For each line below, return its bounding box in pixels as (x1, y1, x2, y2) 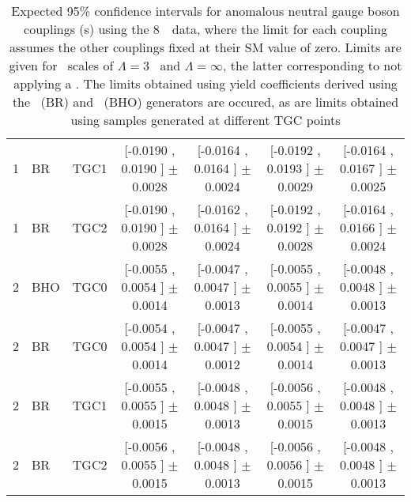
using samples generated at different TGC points (70, 111, 341, 129)
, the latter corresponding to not (222, 56, 402, 74)
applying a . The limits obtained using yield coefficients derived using (13, 74, 398, 92)
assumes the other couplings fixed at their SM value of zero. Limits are (9, 38, 402, 56)
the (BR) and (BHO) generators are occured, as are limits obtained (12, 92, 399, 111)
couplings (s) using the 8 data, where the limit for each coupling (24, 20, 387, 38)
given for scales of (9, 56, 114, 74)
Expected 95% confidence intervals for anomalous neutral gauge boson (11, 2, 400, 20)
